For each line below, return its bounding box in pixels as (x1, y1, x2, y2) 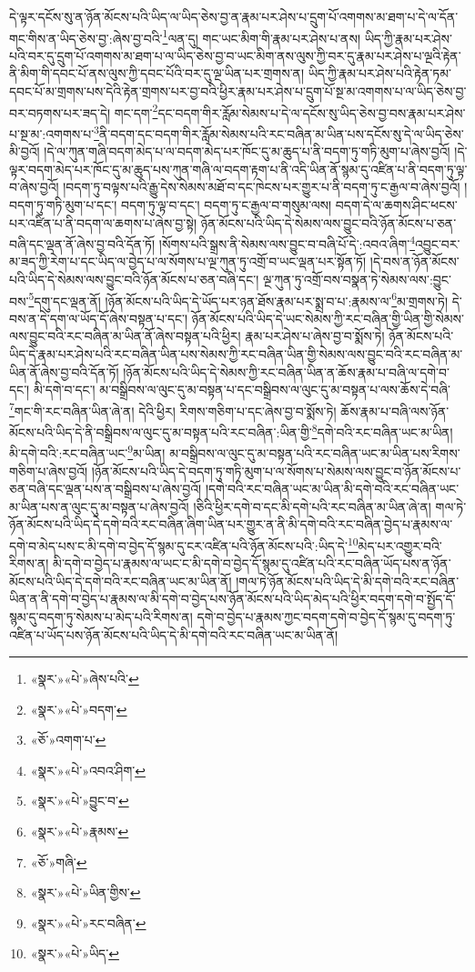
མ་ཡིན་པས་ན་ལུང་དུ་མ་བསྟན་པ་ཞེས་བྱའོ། (9, 496, 189, 516)
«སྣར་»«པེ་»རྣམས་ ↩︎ (30, 822, 129, 841)
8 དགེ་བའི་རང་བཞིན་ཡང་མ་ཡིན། (311, 420, 453, 441)
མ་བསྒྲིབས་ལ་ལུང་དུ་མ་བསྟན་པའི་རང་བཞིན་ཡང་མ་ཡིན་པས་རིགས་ (169, 443, 460, 462)
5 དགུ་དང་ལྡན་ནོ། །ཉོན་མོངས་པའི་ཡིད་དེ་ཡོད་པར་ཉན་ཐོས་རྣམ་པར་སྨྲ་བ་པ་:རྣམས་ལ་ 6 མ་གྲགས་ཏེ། (28, 288, 449, 310)
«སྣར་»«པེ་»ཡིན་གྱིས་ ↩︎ (30, 883, 141, 902)
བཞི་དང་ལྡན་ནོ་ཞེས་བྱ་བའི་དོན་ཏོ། (9, 234, 156, 253)
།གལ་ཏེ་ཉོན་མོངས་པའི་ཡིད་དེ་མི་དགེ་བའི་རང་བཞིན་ (236, 571, 460, 590)
